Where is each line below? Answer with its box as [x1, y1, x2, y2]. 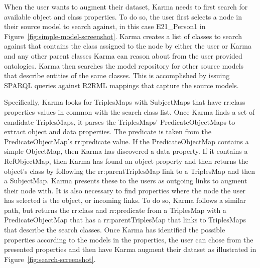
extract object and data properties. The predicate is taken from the [4, 126, 211, 137]
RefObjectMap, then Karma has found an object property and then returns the [4, 155, 248, 166]
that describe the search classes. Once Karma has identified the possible [4, 224, 225, 235]
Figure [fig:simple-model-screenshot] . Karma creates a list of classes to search [4, 31, 242, 41]
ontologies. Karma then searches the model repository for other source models [4, 60, 244, 71]
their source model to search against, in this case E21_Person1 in [4, 21, 206, 32]
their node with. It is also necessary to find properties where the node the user [4, 185, 245, 195]
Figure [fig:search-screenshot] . [4, 253, 96, 264]
